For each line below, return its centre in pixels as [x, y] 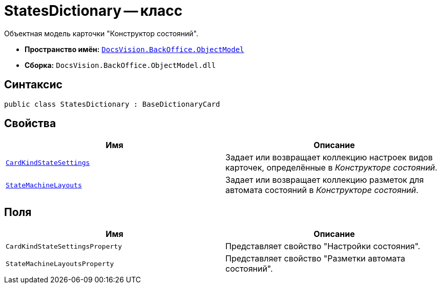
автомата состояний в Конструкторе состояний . [322, 190]
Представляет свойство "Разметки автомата [315, 259]
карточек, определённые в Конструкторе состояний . [331, 168]
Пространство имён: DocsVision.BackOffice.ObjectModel [134, 49]
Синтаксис [33, 85]
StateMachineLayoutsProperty [60, 263]
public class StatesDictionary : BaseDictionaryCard [112, 104]
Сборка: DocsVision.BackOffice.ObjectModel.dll [120, 65]
